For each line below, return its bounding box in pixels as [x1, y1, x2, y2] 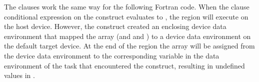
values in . [4, 70, 35, 80]
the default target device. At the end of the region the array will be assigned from [4, 40, 255, 51]
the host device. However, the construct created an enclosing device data [4, 21, 226, 31]
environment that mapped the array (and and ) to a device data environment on [4, 30, 251, 41]
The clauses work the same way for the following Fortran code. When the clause [4, 1, 249, 11]
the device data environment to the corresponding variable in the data [4, 50, 219, 60]
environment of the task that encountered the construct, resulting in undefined [4, 60, 245, 70]
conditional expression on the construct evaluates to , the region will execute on [4, 11, 248, 21]
